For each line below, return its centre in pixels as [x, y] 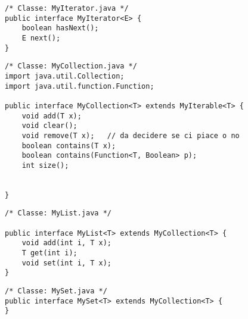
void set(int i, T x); [66, 263]
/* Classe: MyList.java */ [58, 213]
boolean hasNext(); [60, 28]
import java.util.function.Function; [80, 86]
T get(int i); [49, 253]
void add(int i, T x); [66, 243]
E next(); [41, 38]
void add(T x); [52, 116]
